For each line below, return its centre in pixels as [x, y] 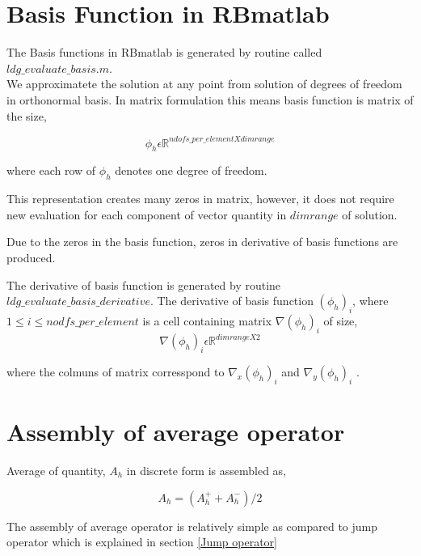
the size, [27, 115]
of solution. [370, 214]
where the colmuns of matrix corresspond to [116, 372]
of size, [341, 320]
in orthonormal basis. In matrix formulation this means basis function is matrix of [210, 99]
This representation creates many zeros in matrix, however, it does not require [200, 199]
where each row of [51, 170]
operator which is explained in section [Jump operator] [142, 542]
